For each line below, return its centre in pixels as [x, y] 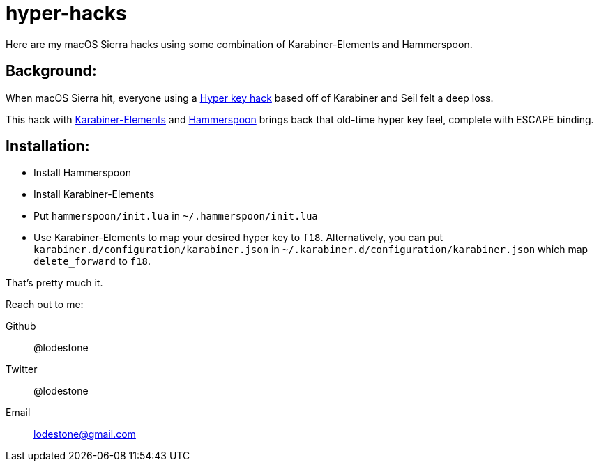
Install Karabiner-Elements [94, 194]
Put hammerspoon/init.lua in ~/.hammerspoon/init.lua [176, 216]
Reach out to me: [45, 305]
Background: [51, 71]
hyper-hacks [66, 13]
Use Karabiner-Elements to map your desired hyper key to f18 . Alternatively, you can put [238, 238]
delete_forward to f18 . [92, 261]
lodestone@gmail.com [85, 434]
